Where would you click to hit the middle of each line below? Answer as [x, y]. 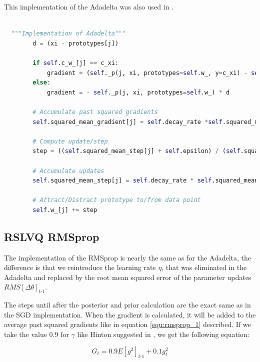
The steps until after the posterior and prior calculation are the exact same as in [127, 305]
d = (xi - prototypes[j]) [76, 43]
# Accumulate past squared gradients [95, 112]
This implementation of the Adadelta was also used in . [89, 6]
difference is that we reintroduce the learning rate [80, 267]
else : [42, 83]
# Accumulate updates [68, 171]
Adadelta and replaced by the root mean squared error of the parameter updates [128, 277]
